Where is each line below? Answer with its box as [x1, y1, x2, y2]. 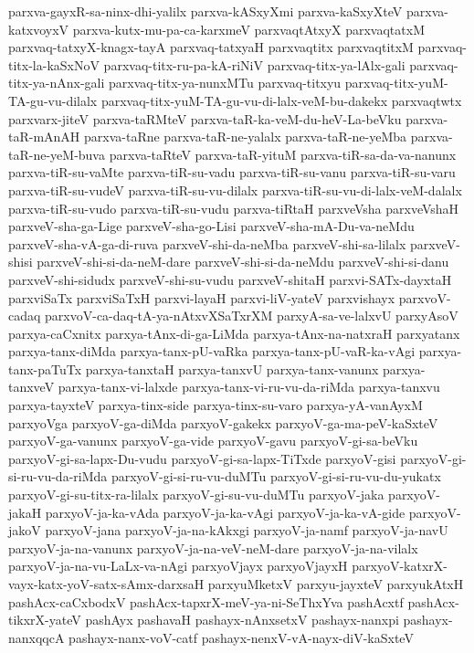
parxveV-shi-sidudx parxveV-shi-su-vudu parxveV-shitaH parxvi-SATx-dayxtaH [8, 269, 452, 289]
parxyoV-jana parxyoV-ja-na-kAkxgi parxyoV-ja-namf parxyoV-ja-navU [45, 521, 448, 540]
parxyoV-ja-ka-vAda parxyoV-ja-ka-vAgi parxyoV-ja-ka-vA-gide [45, 502, 406, 521]
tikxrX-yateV [8, 610, 81, 629]
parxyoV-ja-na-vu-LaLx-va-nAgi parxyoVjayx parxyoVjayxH [8, 556, 348, 575]
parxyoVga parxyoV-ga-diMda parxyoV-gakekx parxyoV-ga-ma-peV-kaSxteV [8, 413, 438, 432]
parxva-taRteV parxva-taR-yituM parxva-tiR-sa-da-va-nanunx [109, 144, 457, 163]
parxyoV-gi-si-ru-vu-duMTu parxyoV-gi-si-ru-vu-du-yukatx [111, 467, 441, 486]
